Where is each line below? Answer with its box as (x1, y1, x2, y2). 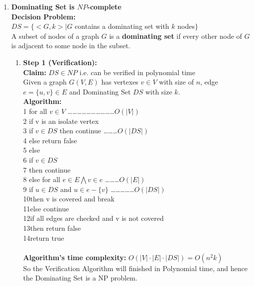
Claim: (23, 67, 46, 77)
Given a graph (23, 77, 67, 87)
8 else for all (23, 174, 60, 185)
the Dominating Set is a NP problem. (23, 273, 137, 283)
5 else (23, 145, 40, 155)
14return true (23, 232, 64, 243)
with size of (159, 77, 194, 87)
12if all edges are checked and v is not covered (23, 213, 164, 223)
